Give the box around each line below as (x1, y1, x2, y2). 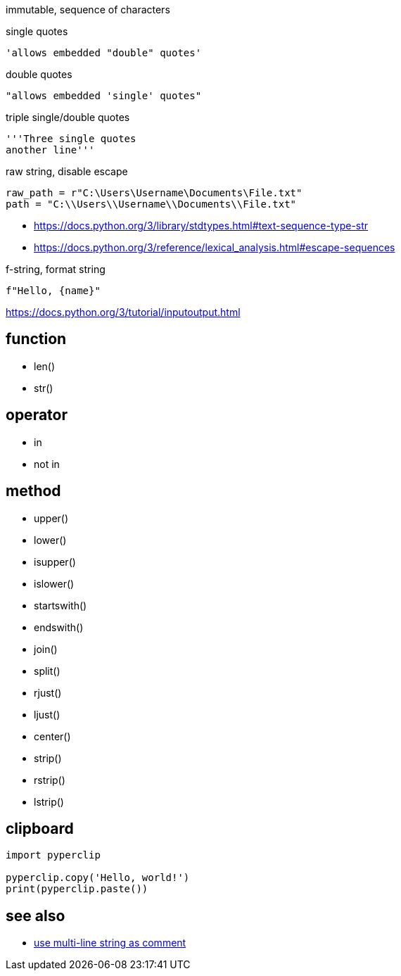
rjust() (34, 686, 62, 699)
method (6, 482, 61, 500)
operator (6, 406, 68, 424)
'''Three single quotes (6, 133, 136, 144)
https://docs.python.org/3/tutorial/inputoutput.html (6, 306, 241, 318)
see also (6, 906, 65, 925)
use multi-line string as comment (34, 937, 186, 949)
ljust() (34, 708, 61, 721)
